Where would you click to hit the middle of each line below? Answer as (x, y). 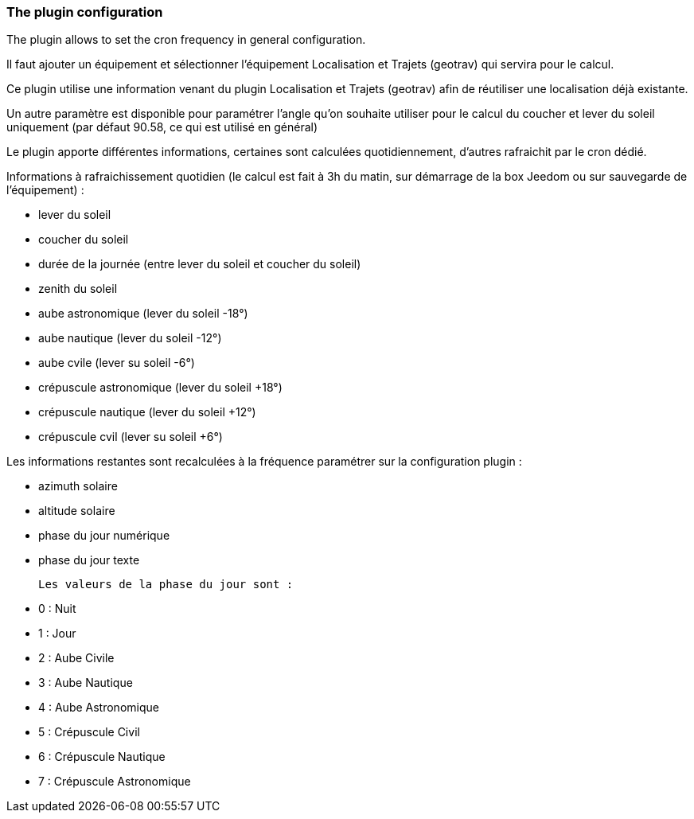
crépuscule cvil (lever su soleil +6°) (131, 437)
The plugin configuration (85, 12)
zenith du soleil (78, 289)
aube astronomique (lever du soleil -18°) (143, 314)
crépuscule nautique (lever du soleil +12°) (147, 412)
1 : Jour (57, 634)
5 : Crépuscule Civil (89, 732)
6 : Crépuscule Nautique (102, 757)
